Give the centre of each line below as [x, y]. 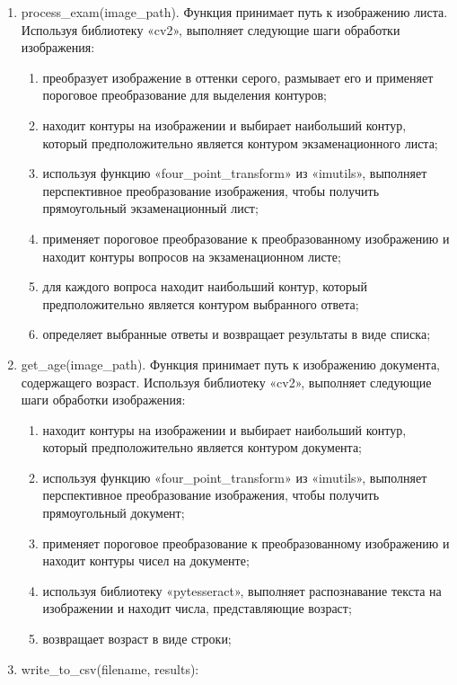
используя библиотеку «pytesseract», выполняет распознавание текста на [242, 590]
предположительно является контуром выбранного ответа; [201, 303]
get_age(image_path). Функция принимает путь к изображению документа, [230, 364]
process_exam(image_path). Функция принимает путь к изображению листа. [234, 12]
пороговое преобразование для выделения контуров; [185, 95]
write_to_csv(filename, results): [110, 668]
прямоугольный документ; [114, 513]
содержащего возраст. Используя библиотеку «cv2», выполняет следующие [226, 382]
